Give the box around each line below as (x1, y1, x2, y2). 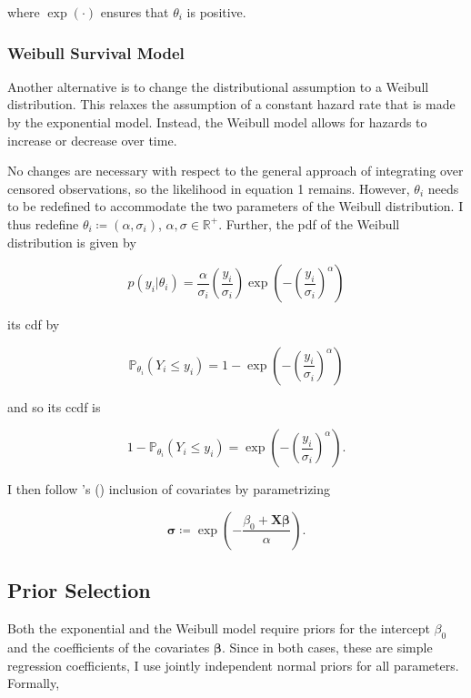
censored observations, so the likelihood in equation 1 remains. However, (7, 178, 410, 197)
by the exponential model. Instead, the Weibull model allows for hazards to (7, 113, 427, 131)
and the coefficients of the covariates (7, 637, 210, 656)
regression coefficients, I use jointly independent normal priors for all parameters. (7, 655, 459, 674)
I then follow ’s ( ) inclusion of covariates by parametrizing (7, 480, 331, 499)
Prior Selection (7, 576, 151, 604)
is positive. (186, 3, 246, 21)
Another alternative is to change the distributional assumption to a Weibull (7, 76, 429, 96)
